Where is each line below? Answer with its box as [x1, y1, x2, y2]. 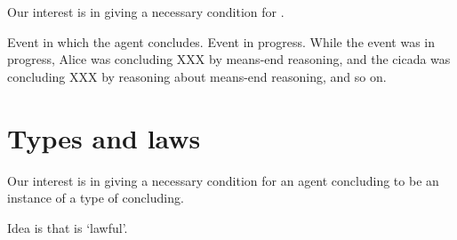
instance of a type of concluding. [7, 188, 184, 207]
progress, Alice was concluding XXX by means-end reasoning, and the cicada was [7, 50, 451, 68]
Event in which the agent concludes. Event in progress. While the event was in [7, 32, 436, 51]
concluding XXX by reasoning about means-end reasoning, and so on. [7, 67, 387, 85]
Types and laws [7, 119, 201, 156]
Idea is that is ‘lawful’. [7, 218, 128, 236]
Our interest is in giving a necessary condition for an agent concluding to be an [7, 171, 439, 189]
